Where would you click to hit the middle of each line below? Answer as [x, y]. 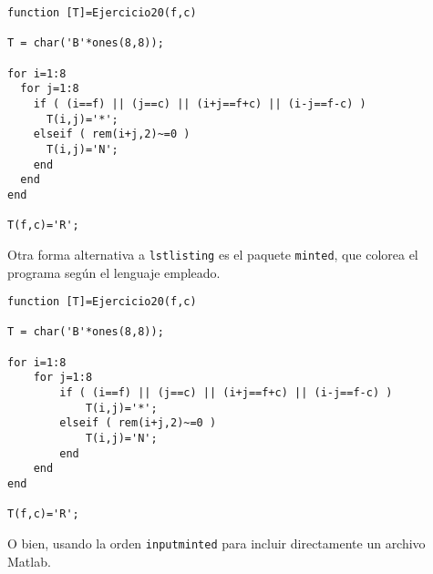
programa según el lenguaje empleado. [114, 272]
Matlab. [29, 561]
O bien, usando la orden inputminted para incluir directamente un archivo [216, 543]
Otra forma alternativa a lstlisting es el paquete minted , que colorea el [213, 254]
